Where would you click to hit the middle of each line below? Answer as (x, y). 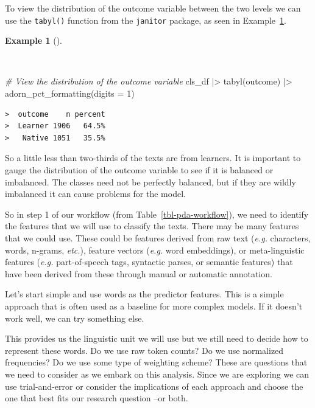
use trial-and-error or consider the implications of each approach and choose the (154, 386)
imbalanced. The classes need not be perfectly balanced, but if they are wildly (150, 182)
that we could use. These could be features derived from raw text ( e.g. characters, (158, 237)
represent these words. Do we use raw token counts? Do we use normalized (144, 350)
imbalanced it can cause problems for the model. (95, 194)
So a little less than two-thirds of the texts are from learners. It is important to (153, 158)
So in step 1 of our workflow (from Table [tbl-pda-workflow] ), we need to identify (157, 214)
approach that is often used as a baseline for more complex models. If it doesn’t (154, 306)
